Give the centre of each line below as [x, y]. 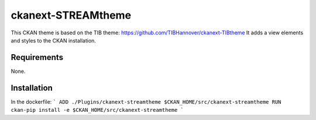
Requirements [37, 57]
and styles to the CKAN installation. [54, 40]
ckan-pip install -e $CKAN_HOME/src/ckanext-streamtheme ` [97, 110]
